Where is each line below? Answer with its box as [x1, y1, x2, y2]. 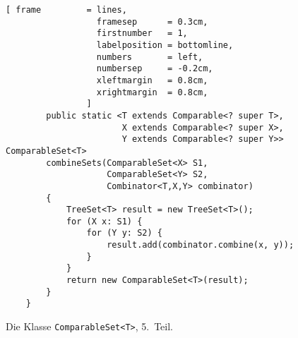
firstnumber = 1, [96, 28, 188, 39]
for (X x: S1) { [66, 216, 143, 227]
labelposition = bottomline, [96, 40, 234, 50]
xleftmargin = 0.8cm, [96, 75, 208, 85]
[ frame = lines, [6, 5, 127, 15]
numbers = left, [96, 52, 203, 62]
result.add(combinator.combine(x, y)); [107, 240, 294, 251]
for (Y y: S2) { [86, 228, 162, 239]
